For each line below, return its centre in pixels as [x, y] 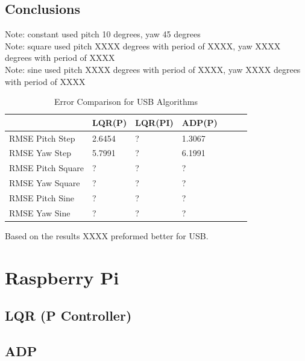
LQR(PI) [154, 122]
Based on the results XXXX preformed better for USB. [107, 235]
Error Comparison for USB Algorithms [126, 102]
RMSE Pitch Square [46, 168]
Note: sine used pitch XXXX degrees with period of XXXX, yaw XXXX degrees [153, 69]
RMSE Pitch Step [42, 138]
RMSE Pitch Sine [42, 197]
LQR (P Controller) [68, 315]
